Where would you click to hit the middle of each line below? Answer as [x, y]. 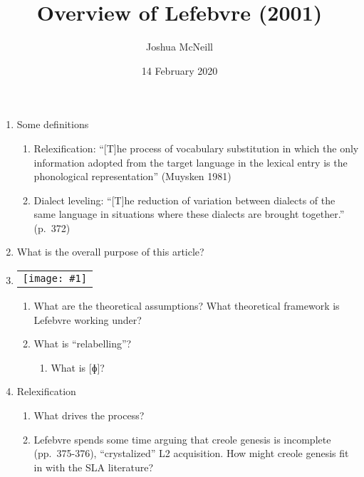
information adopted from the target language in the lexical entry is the [191, 162]
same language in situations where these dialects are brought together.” [189, 214]
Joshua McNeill [180, 47]
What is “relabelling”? [83, 344]
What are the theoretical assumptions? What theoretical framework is [187, 306]
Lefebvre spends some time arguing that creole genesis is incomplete [182, 439]
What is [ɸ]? [78, 367]
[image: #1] [54, 279]
